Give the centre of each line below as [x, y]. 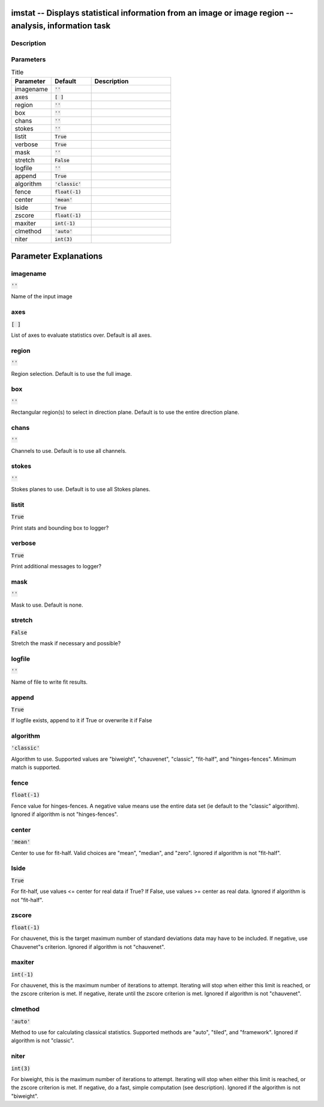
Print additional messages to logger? [56, 566]
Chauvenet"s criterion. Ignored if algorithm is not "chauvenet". [88, 946]
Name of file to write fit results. [49, 682]
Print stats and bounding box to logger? [60, 528]
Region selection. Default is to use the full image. [71, 373]
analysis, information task [61, 26]
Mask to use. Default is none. [47, 605]
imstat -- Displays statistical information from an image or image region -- [152, 13]
